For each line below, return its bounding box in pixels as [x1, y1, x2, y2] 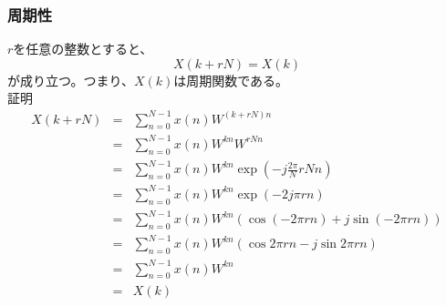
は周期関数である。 [173, 70, 289, 89]
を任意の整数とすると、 [13, 39, 153, 58]
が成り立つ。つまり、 [7, 70, 134, 89]
